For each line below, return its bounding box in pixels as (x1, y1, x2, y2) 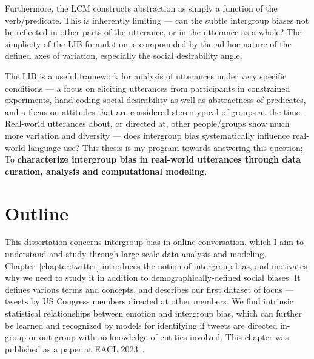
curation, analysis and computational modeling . (5, 164, 207, 177)
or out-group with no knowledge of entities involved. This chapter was (28, 330, 289, 343)
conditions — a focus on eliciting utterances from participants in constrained (5, 81, 290, 94)
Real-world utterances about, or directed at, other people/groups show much (5, 117, 290, 130)
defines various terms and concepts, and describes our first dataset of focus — (5, 283, 294, 295)
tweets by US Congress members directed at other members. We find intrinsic (5, 295, 293, 307)
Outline (5, 200, 69, 225)
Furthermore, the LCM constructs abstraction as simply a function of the (5, 2, 278, 14)
